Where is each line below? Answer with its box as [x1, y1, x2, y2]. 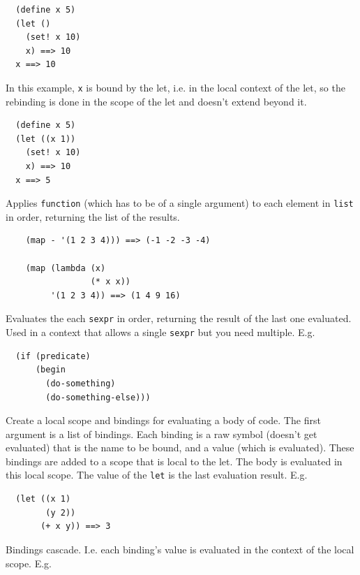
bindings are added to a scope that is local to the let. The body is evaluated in [6, 453, 343, 468]
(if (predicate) [15, 351, 91, 361]
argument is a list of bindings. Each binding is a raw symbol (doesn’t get [6, 426, 317, 441]
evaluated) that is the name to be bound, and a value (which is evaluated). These [6, 440, 354, 455]
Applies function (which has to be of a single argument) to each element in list [6, 196, 354, 210]
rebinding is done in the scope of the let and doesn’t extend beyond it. [6, 94, 307, 108]
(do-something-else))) [45, 392, 151, 402]
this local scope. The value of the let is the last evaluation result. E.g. [6, 467, 308, 482]
